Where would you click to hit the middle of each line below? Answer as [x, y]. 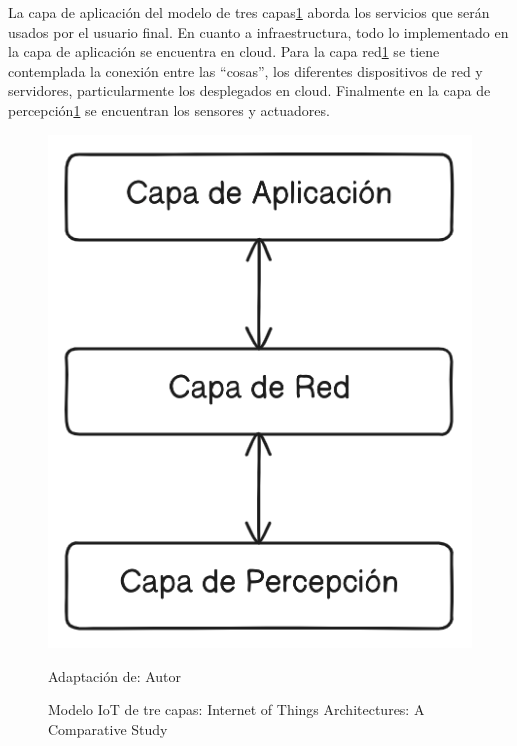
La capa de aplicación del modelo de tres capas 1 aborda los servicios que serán [249, 12]
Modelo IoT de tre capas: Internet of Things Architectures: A [236, 709]
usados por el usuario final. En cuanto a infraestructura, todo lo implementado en [258, 31]
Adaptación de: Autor [115, 675]
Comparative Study [108, 728]
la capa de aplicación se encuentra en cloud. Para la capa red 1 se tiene [224, 51]
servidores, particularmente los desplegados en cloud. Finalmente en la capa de [249, 90]
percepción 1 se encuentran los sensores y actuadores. [169, 109]
